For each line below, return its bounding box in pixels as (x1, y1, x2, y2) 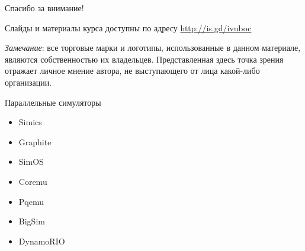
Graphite (18, 135, 52, 148)
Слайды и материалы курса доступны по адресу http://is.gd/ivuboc (5, 21, 252, 34)
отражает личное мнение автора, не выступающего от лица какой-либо (5, 64, 260, 77)
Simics (18, 116, 42, 128)
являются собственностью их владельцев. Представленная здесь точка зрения (5, 53, 284, 65)
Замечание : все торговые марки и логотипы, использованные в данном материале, (5, 41, 301, 54)
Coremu (18, 175, 47, 187)
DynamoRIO (18, 234, 65, 247)
